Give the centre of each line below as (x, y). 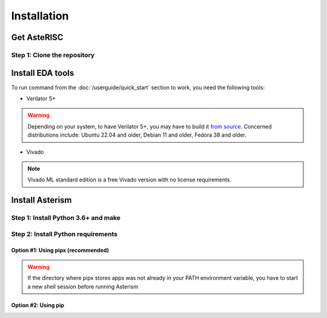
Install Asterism (41, 200)
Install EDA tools (43, 73)
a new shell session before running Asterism (83, 286)
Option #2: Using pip (38, 305)
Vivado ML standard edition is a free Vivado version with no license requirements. (130, 180)
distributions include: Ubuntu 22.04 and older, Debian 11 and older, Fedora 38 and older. (137, 135)
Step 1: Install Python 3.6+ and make (66, 218)
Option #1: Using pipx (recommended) (60, 250)
